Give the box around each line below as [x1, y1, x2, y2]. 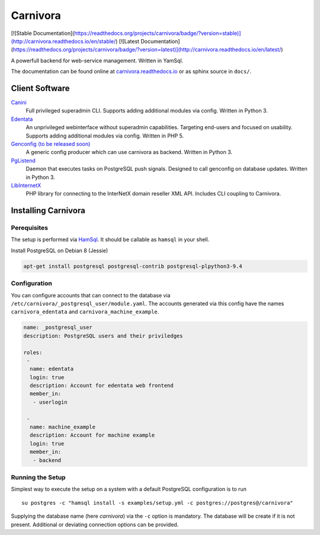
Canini [11, 99, 27, 106]
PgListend [11, 157, 36, 164]
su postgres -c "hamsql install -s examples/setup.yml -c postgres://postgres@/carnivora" [21, 499, 293, 506]
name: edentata [30, 366, 74, 373]
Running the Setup [11, 473, 66, 481]
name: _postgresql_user [23, 324, 93, 331]
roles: [23, 349, 43, 355]
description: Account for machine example [30, 432, 155, 438]
